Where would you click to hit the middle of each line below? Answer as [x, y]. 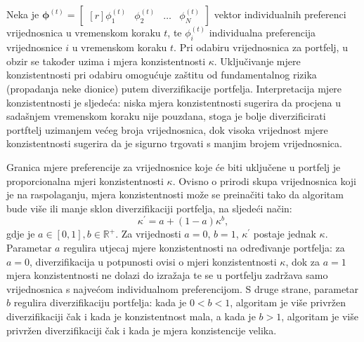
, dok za [303, 261]
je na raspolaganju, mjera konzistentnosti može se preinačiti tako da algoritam [175, 194]
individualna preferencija [262, 33]
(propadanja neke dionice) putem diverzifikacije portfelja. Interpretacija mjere [174, 89]
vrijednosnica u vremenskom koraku [84, 33]
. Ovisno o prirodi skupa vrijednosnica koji [265, 180]
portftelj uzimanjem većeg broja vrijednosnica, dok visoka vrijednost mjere [167, 129]
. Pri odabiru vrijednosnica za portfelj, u [261, 47]
